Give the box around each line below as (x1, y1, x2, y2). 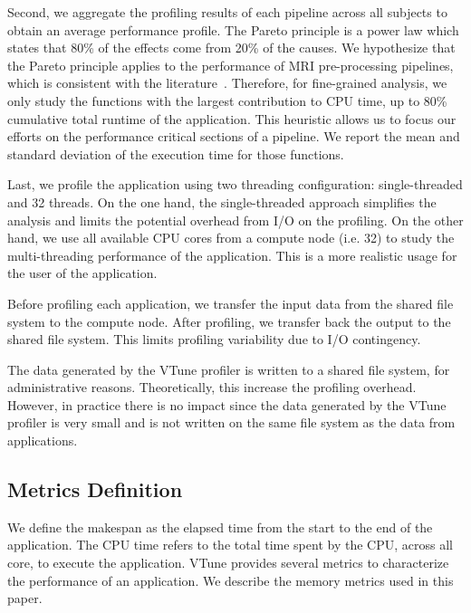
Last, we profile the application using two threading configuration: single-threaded (7, 175, 463, 194)
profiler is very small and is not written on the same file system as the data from (7, 413, 456, 432)
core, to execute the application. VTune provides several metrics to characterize (7, 553, 449, 572)
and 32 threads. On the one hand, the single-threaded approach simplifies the (7, 192, 437, 211)
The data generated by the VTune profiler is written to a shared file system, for (7, 359, 450, 378)
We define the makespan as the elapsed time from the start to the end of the (7, 517, 433, 536)
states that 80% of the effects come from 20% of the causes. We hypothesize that (7, 38, 456, 57)
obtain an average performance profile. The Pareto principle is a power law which (7, 20, 459, 39)
